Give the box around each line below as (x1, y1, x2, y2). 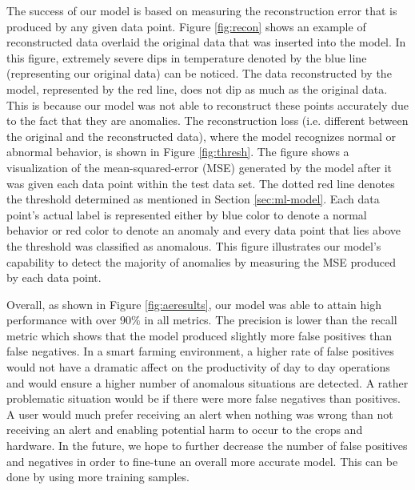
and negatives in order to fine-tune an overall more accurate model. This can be (6, 452, 398, 469)
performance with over (6, 311, 117, 328)
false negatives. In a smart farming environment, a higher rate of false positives (6, 343, 394, 359)
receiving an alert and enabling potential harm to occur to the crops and (6, 421, 363, 438)
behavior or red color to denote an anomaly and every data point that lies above (6, 222, 401, 239)
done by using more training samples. (6, 468, 190, 485)
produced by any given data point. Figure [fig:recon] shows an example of (6, 18, 366, 34)
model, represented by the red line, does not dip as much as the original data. (6, 80, 388, 97)
